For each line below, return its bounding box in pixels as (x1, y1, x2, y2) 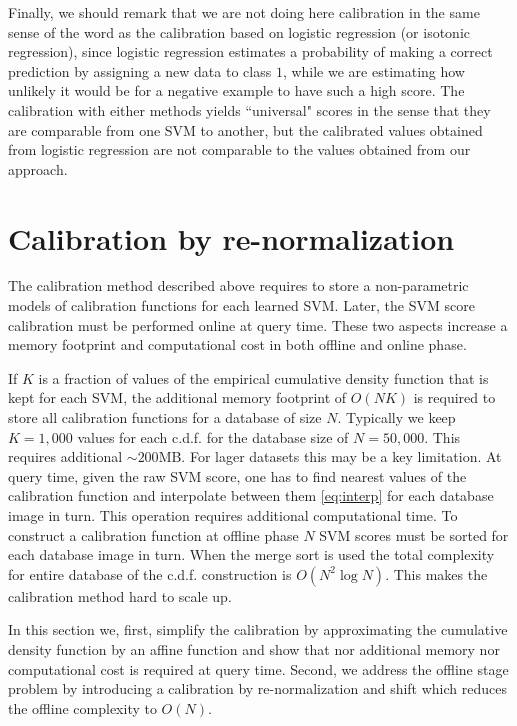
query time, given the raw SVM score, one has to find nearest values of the (8, 465, 467, 486)
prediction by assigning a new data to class (8, 60, 272, 81)
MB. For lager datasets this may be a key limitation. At (158, 446, 502, 467)
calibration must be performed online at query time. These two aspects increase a (8, 314, 508, 335)
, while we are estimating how (282, 60, 465, 81)
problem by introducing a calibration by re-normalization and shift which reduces (8, 678, 507, 699)
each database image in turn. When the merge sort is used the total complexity (8, 544, 495, 565)
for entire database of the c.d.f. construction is (8, 563, 292, 584)
